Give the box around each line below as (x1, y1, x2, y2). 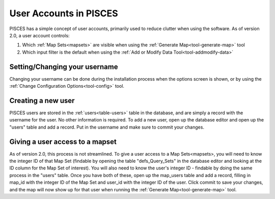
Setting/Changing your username (9, 62, 118, 71)
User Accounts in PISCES (9, 8, 118, 19)
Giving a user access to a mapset (9, 137, 117, 146)
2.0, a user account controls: (9, 32, 70, 38)
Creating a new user (9, 96, 75, 105)
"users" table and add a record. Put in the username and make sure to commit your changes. (9, 124, 205, 130)
